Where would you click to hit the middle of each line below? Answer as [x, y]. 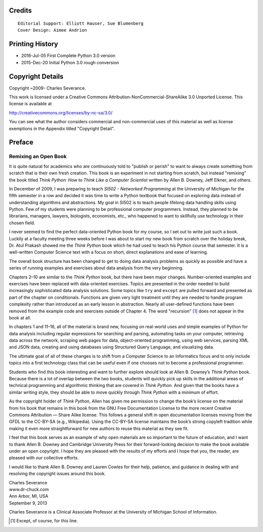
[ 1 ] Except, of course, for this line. [44, 521]
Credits [20, 10]
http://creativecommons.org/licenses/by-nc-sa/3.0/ [61, 112]
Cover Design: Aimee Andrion [52, 30]
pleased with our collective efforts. [44, 458]
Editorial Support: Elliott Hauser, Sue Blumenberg [81, 24]
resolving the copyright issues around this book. [57, 474]
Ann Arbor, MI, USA [29, 496]
